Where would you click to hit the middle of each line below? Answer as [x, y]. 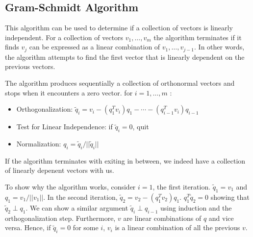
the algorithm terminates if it [198, 37]
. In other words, [219, 47]
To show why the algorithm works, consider [70, 187]
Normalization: [39, 144]
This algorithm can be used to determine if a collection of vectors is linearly [119, 28]
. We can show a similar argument [77, 207]
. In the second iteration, [80, 197]
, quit [141, 127]
